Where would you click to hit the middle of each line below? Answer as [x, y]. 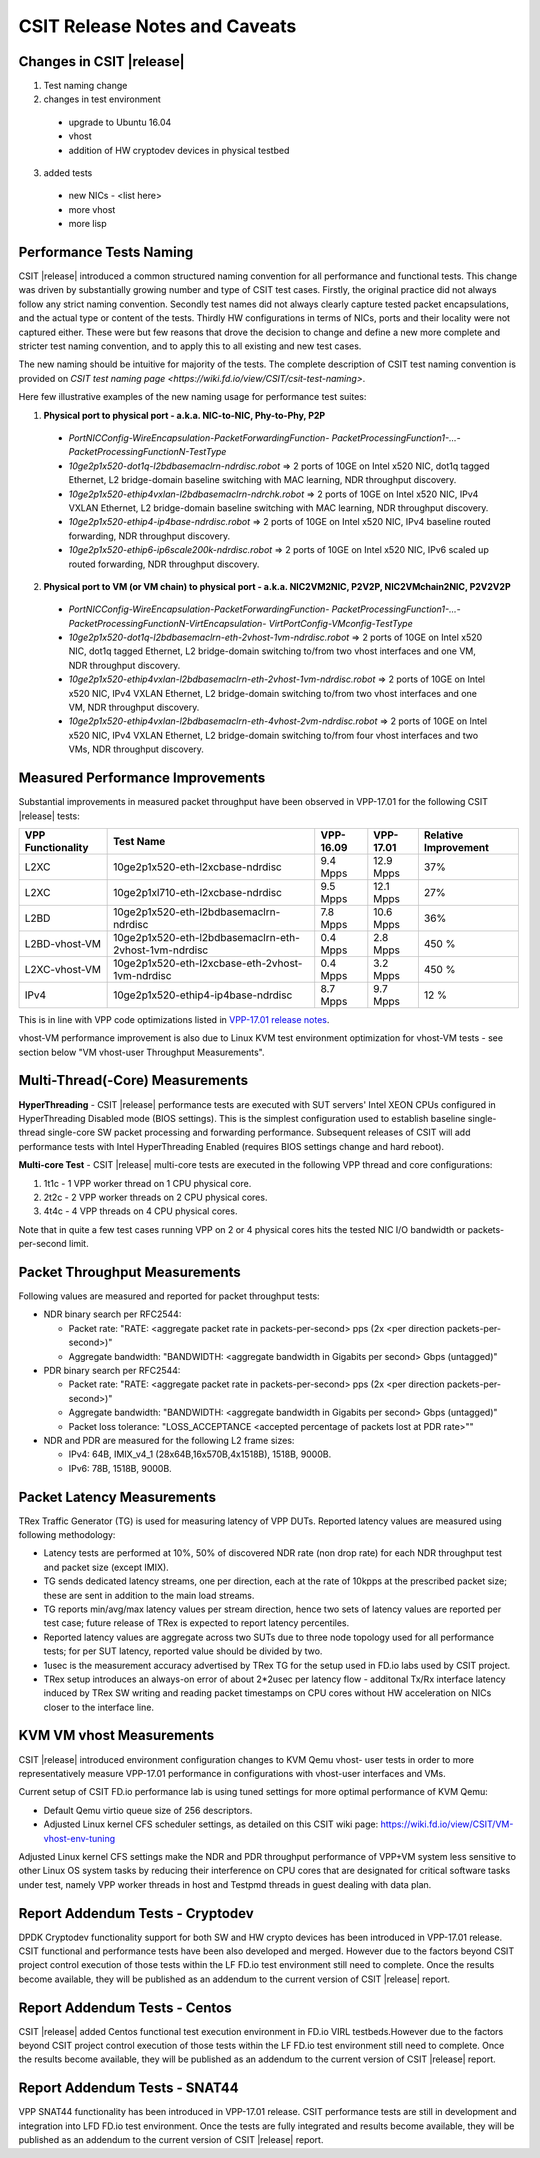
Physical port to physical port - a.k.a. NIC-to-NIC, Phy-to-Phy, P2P [184, 415]
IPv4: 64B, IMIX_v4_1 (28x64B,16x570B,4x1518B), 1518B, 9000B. [200, 1454]
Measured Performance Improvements [142, 778]
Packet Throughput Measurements [130, 1271]
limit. [78, 1244]
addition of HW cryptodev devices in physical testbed [179, 150]
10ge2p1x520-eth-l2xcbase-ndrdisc [197, 867]
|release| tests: [49, 816]
